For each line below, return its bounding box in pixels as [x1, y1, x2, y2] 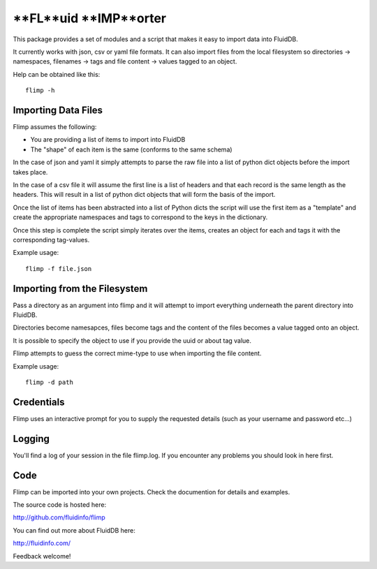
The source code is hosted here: [13, 501, 107, 509]
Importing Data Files [13, 104, 103, 116]
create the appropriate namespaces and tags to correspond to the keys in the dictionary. [13, 213, 268, 221]
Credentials [13, 396, 65, 408]
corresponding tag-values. [13, 235, 90, 244]
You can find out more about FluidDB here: [13, 526, 135, 534]
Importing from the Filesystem [13, 283, 148, 295]
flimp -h [25, 87, 55, 94]
